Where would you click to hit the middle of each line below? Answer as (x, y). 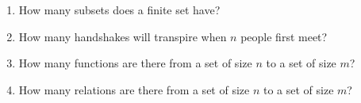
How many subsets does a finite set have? (119, 10)
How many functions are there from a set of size (135, 63)
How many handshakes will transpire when (123, 36)
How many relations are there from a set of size (134, 89)
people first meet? (284, 36)
